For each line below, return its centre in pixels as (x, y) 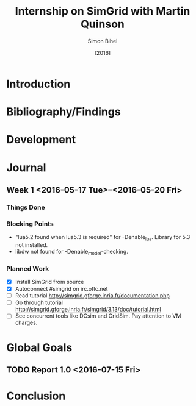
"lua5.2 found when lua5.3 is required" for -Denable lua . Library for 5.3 (103, 238)
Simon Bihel (103, 41)
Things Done (26, 207)
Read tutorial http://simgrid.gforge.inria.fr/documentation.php (92, 296)
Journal (26, 167)
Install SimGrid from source (49, 282)
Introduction (38, 84)
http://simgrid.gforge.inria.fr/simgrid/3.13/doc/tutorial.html (88, 310)
